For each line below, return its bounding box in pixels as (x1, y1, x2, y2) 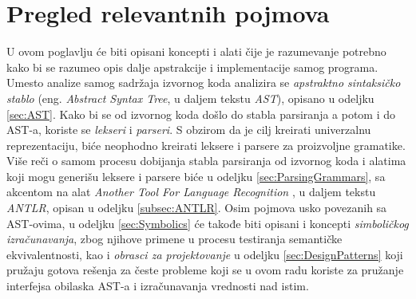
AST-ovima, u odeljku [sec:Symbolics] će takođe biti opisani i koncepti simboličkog (6, 214, 409, 231)
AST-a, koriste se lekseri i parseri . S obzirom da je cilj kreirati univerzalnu (6, 121, 371, 138)
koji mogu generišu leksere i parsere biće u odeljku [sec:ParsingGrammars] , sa (6, 167, 386, 184)
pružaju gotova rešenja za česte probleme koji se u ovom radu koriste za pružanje (6, 262, 404, 278)
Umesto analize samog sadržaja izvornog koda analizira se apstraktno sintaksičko (6, 74, 401, 91)
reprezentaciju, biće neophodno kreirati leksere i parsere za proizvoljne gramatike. (6, 136, 406, 153)
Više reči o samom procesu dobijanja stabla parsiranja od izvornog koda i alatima (6, 152, 406, 169)
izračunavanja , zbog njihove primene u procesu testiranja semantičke (6, 230, 343, 247)
